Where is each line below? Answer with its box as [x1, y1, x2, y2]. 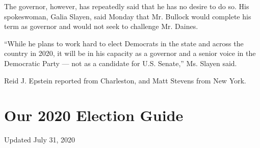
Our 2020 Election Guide [4, 105, 184, 126]
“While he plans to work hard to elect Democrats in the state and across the [4, 38, 244, 48]
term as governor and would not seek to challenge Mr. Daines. [4, 21, 198, 32]
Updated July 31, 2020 [4, 134, 75, 145]
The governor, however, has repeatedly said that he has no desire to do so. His [4, 1, 249, 11]
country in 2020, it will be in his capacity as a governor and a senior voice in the [4, 48, 256, 58]
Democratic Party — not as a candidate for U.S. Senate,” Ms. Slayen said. [4, 57, 237, 68]
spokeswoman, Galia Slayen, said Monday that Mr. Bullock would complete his [4, 11, 251, 21]
